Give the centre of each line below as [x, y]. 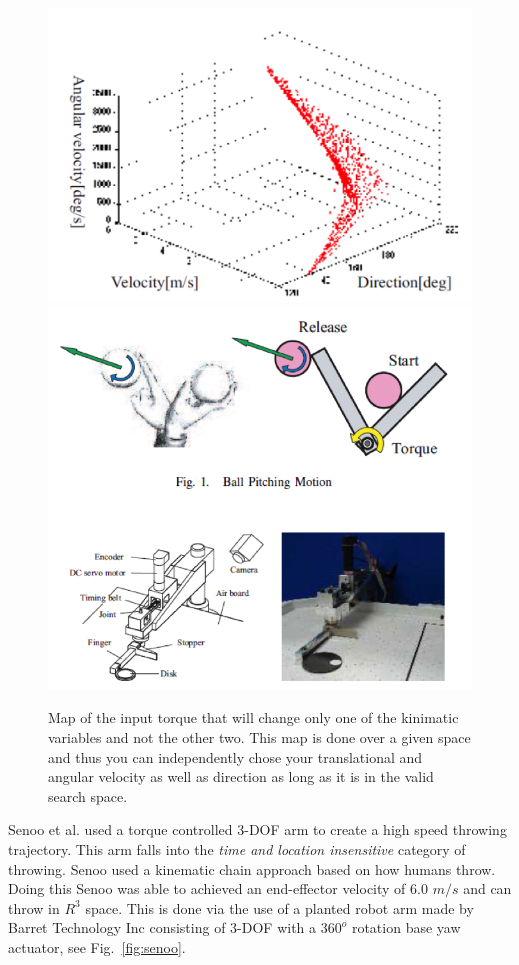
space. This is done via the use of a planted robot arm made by [279, 907]
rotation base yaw [406, 927]
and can [487, 888]
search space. [88, 795]
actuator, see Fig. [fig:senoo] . [97, 946]
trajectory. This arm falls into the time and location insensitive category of [237, 849]
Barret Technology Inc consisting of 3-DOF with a [162, 927]
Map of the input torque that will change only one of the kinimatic [253, 717]
